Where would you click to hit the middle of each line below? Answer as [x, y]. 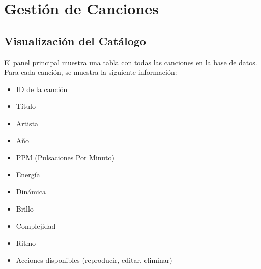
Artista [27, 123]
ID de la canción [42, 89]
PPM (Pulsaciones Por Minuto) [65, 157]
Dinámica [31, 191]
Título [26, 106]
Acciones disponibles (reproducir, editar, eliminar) [94, 260]
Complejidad [36, 226]
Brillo [25, 208]
